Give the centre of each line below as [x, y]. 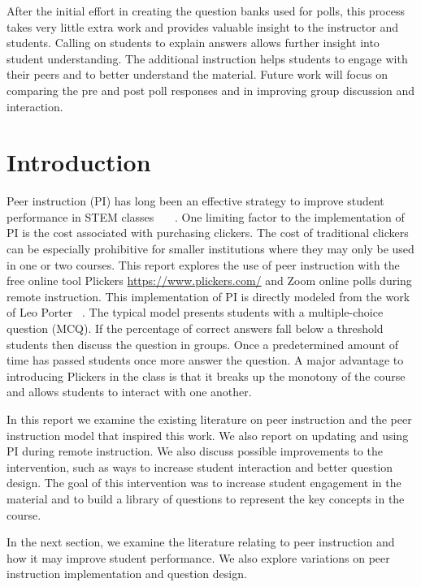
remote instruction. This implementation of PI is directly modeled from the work [208, 296]
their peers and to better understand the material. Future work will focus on [197, 74]
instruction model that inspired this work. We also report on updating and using [208, 435]
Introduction [79, 162]
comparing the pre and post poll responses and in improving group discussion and [211, 90]
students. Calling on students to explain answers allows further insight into [193, 43]
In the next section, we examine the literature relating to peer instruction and [201, 542]
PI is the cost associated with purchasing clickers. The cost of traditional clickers [208, 233]
